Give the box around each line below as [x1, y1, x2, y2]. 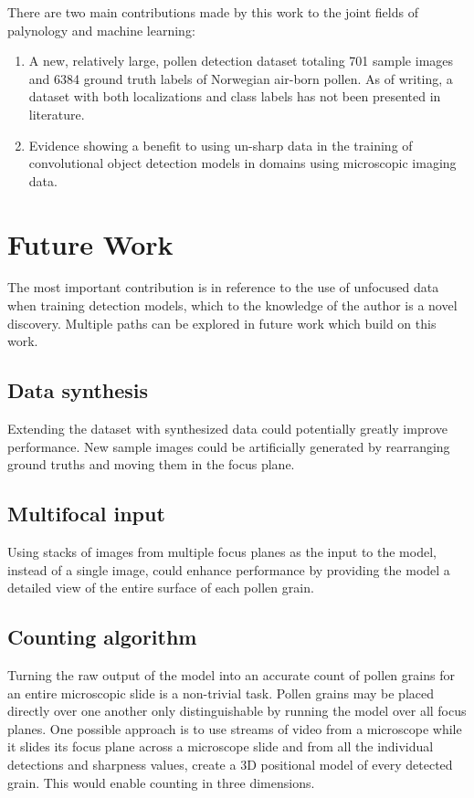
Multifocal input [7, 499, 165, 528]
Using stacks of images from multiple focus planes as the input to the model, [7, 542, 437, 562]
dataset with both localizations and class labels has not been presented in [28, 87, 441, 106]
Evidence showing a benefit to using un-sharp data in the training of [28, 135, 413, 154]
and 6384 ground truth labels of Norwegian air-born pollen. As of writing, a [28, 68, 453, 88]
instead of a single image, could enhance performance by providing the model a [7, 560, 450, 579]
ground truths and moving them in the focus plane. [7, 455, 295, 474]
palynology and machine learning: [7, 20, 195, 39]
